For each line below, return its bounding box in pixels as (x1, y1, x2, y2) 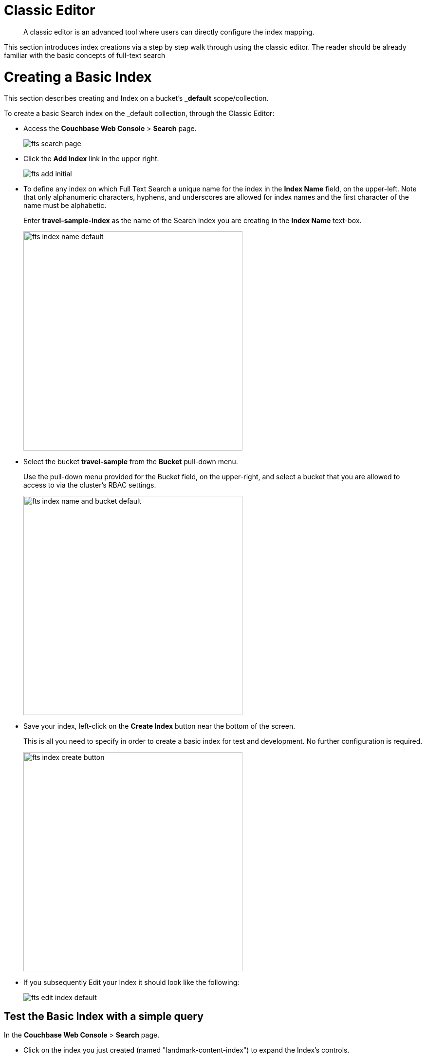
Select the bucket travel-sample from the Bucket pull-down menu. (23, 457, 238, 466)
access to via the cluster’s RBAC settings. (23, 481, 156, 490)
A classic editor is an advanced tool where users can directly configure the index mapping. (23, 27, 315, 36)
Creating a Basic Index (4, 68, 152, 85)
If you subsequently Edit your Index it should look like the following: (23, 978, 240, 987)
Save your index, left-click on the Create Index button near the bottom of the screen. (23, 722, 296, 731)
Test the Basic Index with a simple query (4, 1010, 204, 1022)
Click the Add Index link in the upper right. (23, 154, 159, 163)
